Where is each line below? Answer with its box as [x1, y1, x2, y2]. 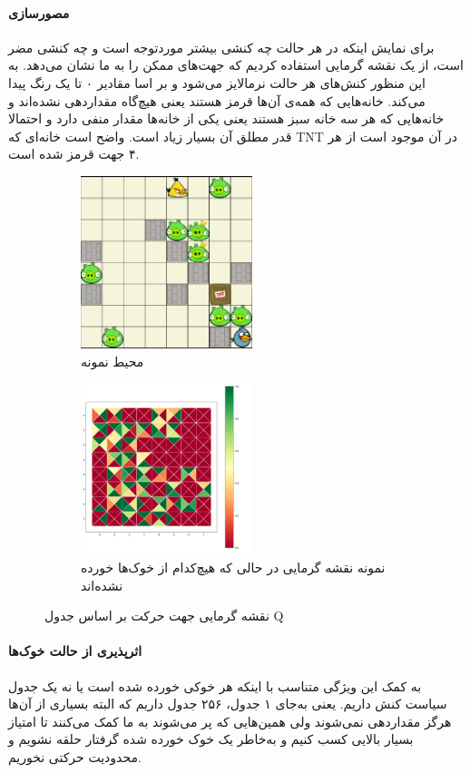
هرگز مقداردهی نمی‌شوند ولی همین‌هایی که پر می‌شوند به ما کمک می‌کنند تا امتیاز [8, 711, 452, 730]
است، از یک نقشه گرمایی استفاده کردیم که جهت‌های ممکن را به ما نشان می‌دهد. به [8, 55, 464, 74]
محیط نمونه [81, 351, 144, 370]
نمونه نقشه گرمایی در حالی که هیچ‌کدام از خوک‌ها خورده [81, 558, 386, 577]
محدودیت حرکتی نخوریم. [8, 748, 142, 767]
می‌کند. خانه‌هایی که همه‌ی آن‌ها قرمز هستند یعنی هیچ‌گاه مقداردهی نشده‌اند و [8, 91, 426, 110]
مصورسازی [8, 3, 70, 22]
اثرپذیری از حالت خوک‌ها [8, 641, 142, 660]
